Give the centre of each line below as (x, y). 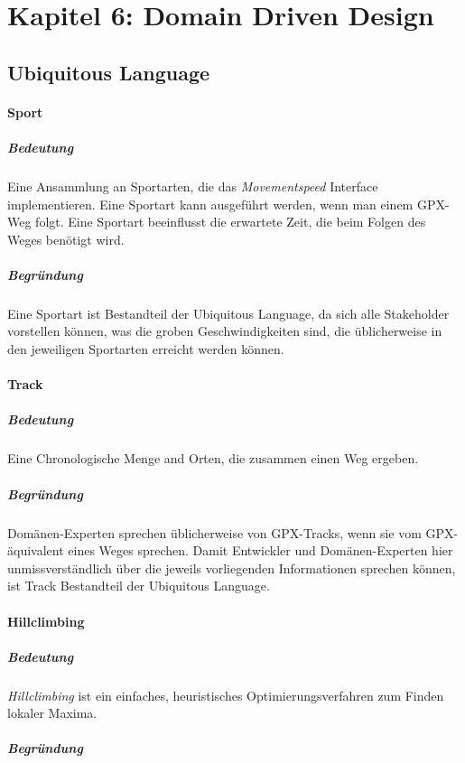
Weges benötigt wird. (66, 239)
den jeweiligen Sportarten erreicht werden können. (146, 349)
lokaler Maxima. (52, 713)
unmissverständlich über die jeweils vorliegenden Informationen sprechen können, (232, 568)
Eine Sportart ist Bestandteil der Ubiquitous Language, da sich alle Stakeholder (228, 313)
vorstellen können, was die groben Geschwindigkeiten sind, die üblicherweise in (225, 331)
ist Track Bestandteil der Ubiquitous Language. (139, 586)
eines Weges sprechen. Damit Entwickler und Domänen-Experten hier (260, 550)
